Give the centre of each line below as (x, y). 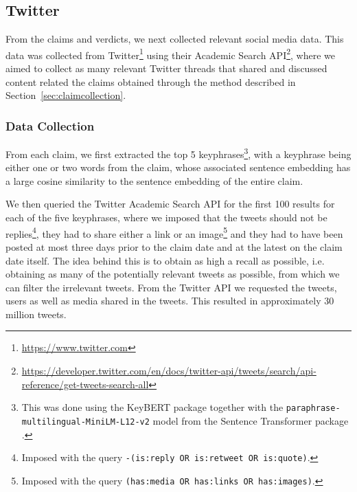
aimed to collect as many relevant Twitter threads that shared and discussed (166, 68)
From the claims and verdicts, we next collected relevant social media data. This (175, 39)
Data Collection (50, 125)
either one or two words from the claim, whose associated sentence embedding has (178, 167)
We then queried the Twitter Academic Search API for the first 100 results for (170, 204)
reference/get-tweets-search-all (85, 384)
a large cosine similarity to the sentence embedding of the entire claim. (154, 180)
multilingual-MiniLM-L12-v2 (85, 422)
